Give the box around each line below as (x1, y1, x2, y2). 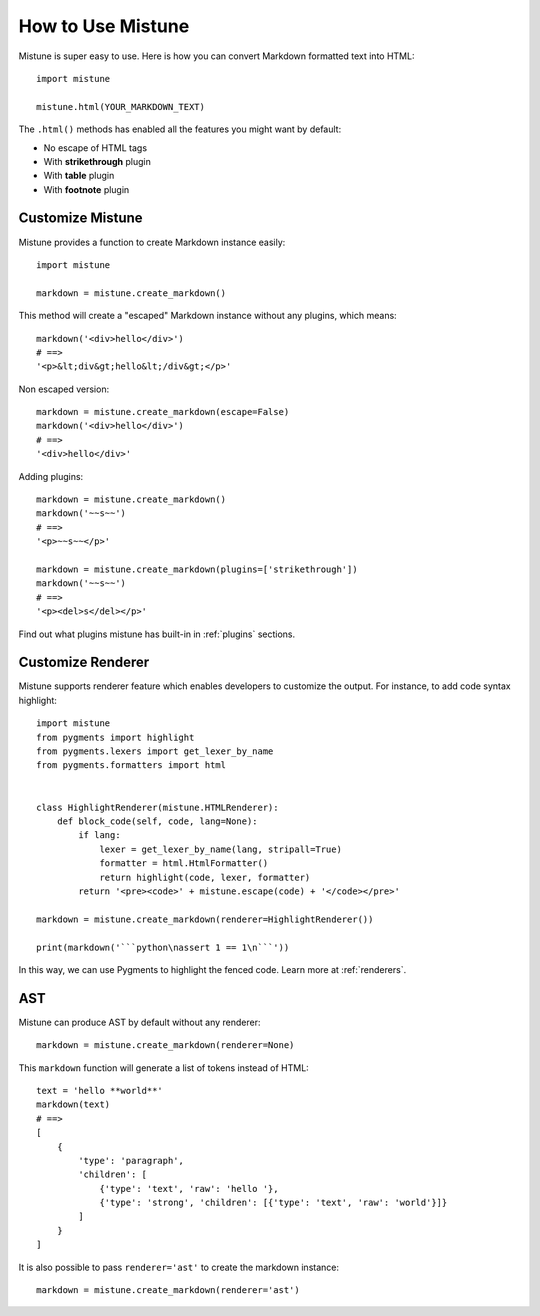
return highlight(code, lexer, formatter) (99, 871, 311, 883)
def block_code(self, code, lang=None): (56, 815, 259, 827)
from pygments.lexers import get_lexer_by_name (36, 746, 274, 757)
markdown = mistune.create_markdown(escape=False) (36, 406, 290, 418)
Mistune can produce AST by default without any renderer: (18, 1016, 261, 1028)
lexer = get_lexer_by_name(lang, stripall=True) (99, 843, 342, 855)
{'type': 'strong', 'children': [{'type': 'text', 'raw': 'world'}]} (99, 1197, 448, 1209)
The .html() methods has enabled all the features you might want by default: (18, 123, 342, 135)
